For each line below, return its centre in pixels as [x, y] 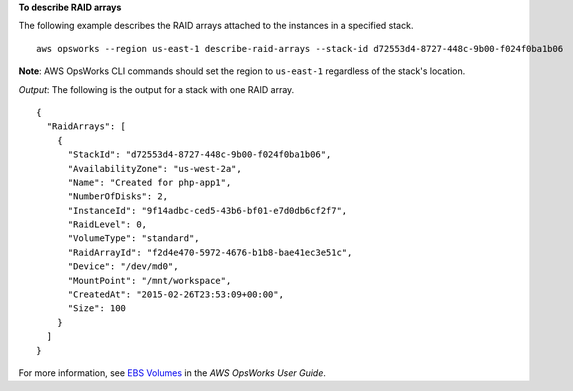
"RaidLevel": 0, [107, 224]
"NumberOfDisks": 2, [118, 196]
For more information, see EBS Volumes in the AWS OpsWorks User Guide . [172, 372]
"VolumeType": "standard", [133, 238]
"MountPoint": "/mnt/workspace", [149, 280]
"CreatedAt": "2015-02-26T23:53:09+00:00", [176, 294]
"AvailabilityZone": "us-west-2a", [154, 168]
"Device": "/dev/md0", [123, 266]
